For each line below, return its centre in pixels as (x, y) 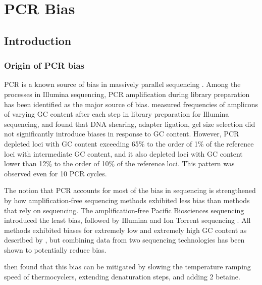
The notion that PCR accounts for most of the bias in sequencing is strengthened (130, 190)
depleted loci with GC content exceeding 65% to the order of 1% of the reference (129, 143)
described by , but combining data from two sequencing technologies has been (124, 240)
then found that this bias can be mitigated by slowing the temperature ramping (127, 267)
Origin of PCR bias (44, 65)
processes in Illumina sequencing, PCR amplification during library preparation (127, 94)
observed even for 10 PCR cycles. (56, 173)
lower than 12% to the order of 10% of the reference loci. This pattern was (119, 163)
